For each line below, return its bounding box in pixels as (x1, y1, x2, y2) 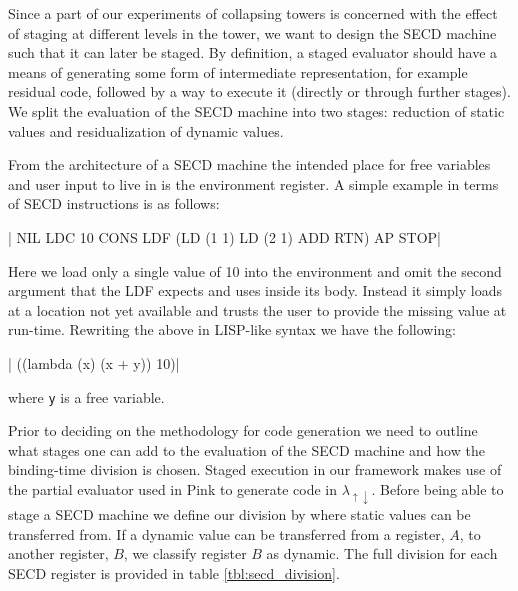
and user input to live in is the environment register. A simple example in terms (8, 173, 499, 194)
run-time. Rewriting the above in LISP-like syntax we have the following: (8, 319, 456, 340)
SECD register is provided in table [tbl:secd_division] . (8, 562, 340, 583)
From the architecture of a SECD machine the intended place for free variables (8, 154, 491, 175)
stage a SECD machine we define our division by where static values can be (8, 504, 471, 525)
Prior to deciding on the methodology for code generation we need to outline (8, 420, 478, 441)
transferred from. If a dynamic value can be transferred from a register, (8, 523, 445, 544)
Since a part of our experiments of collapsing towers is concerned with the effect (8, 3, 498, 23)
